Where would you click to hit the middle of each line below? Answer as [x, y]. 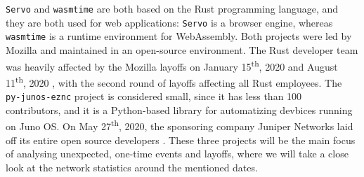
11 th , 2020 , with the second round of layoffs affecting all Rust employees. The [174, 81]
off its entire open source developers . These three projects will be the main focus [181, 140]
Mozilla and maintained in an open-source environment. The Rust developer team [182, 49]
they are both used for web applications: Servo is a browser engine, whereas [169, 22]
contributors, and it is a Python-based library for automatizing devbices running [179, 109]
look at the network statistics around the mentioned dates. [132, 167]
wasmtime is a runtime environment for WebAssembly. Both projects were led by [179, 36]
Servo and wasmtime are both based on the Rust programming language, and [172, 8]
